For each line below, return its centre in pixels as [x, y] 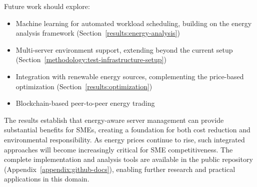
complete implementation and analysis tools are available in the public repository [128, 159]
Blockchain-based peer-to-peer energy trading [85, 103]
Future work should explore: [47, 6]
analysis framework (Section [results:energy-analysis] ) [98, 33]
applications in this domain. [47, 179]
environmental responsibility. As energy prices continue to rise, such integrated [124, 139]
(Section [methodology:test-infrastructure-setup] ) [91, 59]
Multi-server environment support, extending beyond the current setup [124, 49]
